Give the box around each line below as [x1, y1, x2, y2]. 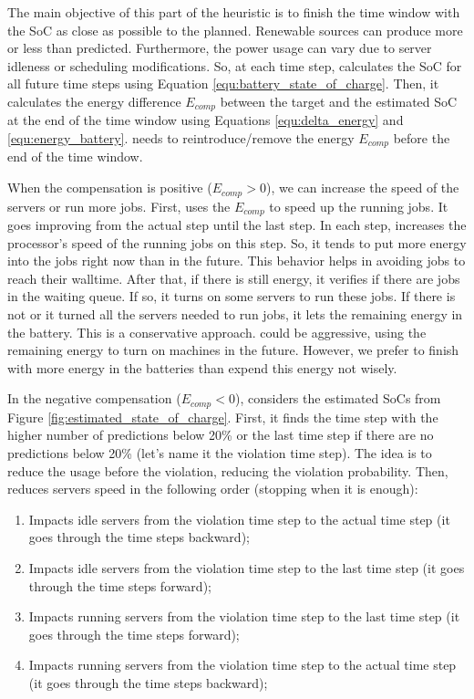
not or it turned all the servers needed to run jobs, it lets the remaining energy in [7, 304, 463, 323]
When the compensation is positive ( [7, 178, 212, 197]
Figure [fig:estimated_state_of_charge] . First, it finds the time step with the [7, 407, 438, 426]
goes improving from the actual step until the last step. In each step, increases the [7, 214, 467, 234]
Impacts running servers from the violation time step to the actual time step [28, 655, 457, 674]
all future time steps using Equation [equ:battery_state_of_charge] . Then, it [7, 74, 439, 93]
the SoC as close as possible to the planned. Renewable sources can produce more [7, 20, 463, 39]
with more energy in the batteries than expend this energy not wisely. [7, 358, 397, 377]
